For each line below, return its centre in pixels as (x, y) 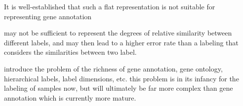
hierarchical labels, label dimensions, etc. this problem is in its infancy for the (121, 78)
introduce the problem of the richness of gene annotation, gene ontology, (113, 68)
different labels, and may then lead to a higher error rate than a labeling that (121, 42)
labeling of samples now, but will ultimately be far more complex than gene (119, 88)
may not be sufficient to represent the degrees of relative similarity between (118, 33)
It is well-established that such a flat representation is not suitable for (110, 6)
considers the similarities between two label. (70, 52)
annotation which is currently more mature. (70, 97)
